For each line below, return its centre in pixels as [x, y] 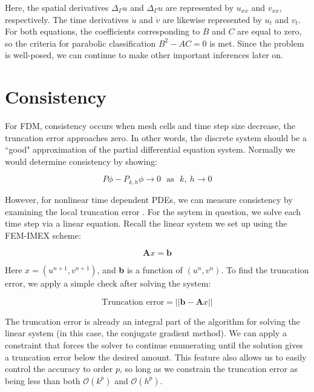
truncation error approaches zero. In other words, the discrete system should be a [156, 137]
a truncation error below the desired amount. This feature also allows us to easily [156, 357]
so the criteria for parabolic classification [80, 43]
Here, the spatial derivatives [57, 7]
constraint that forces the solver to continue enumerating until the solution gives [154, 345]
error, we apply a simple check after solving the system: [108, 283]
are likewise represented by [212, 19]
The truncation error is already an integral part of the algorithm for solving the [152, 321]
